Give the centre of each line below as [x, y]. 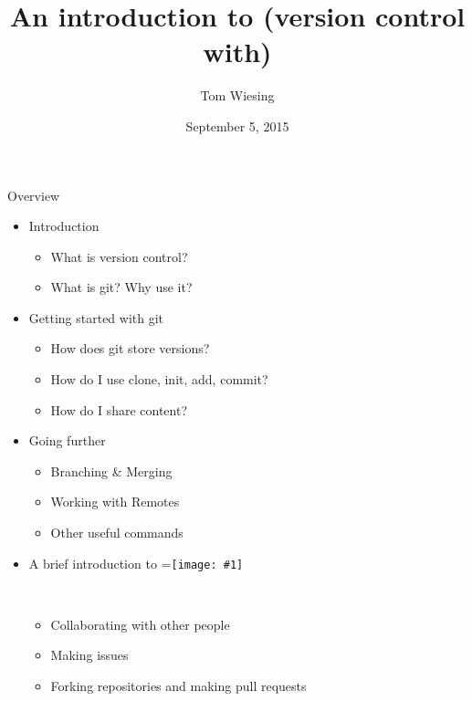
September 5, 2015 [237, 126]
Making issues [89, 655]
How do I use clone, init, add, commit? [159, 379]
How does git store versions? [130, 348]
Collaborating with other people [140, 624]
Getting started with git [96, 317]
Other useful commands [117, 533]
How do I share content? [119, 409]
